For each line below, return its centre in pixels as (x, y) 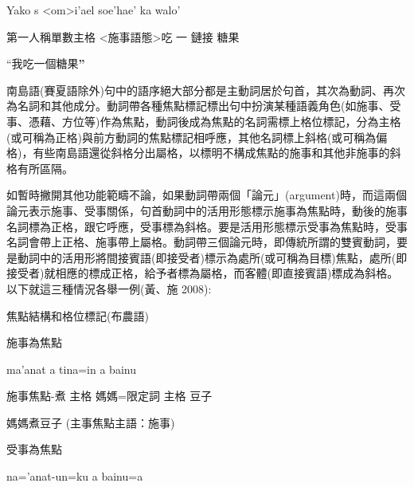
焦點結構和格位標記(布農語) (78, 315)
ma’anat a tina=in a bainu (71, 369)
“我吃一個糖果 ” (46, 63)
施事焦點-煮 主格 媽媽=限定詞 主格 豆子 (109, 396)
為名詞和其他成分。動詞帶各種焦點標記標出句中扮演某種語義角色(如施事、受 (204, 106)
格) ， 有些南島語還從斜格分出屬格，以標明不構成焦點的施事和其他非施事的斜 (204, 153)
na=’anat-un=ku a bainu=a (75, 476)
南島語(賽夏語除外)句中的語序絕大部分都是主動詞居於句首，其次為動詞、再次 (206, 90)
